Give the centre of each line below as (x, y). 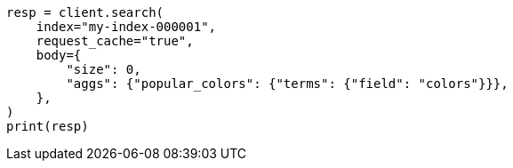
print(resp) (48, 126)
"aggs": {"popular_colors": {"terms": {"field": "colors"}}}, (287, 84)
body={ (59, 55)
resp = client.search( (85, 12)
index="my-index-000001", (126, 27)
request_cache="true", (115, 41)
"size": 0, (104, 69)
